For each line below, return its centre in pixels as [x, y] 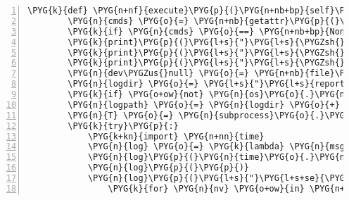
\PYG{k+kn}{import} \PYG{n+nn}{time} [176, 136]
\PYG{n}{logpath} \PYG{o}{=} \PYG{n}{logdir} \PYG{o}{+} [204, 105]
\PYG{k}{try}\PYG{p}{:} [123, 126]
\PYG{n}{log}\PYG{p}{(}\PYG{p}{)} [168, 168]
